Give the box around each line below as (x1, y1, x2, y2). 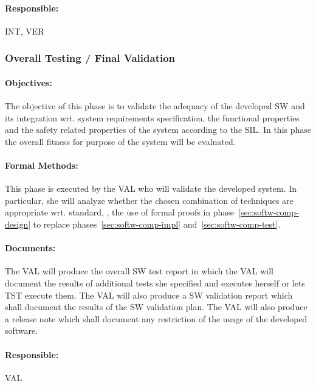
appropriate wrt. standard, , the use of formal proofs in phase (5, 206, 235, 218)
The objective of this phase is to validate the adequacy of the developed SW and (5, 100, 305, 112)
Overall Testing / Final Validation (5, 50, 176, 66)
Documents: (5, 242, 56, 254)
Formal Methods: (5, 159, 78, 171)
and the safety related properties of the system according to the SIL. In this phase (5, 123, 312, 136)
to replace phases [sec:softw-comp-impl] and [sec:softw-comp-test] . (33, 217, 281, 230)
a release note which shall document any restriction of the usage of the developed (5, 312, 307, 325)
